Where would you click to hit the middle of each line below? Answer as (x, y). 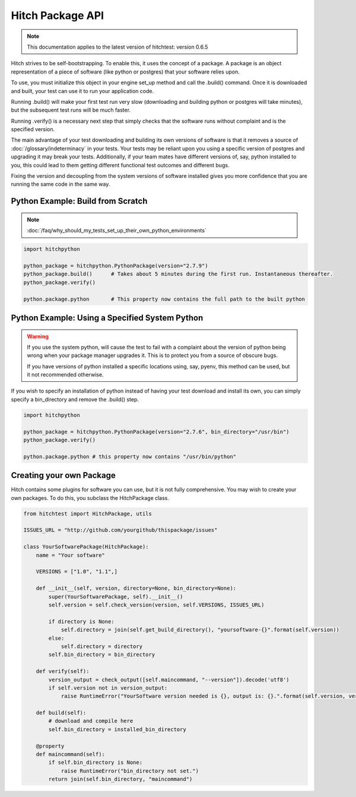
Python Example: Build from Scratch (79, 201)
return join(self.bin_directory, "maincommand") (120, 779)
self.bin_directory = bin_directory (102, 655)
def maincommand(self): (70, 754)
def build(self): (61, 713)
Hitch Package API (57, 15)
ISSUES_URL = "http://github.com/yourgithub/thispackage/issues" (120, 530)
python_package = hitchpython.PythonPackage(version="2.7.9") (116, 266)
